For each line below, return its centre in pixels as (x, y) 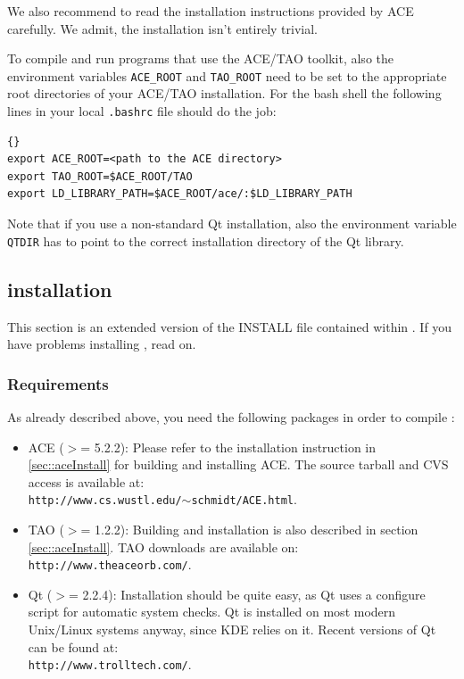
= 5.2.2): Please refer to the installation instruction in (228, 447)
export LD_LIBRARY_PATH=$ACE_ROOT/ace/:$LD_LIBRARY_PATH (180, 194)
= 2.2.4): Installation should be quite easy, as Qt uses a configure (247, 594)
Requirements (58, 383)
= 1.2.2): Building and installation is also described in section (249, 529)
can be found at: (73, 646)
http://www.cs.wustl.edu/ (105, 501)
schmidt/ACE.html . (244, 499)
